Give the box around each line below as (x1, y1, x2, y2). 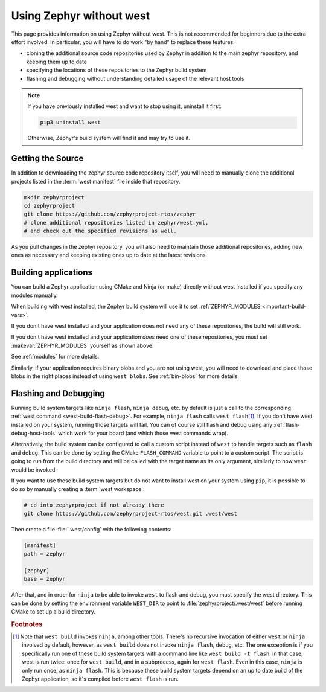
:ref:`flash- (273, 421, 300, 428)
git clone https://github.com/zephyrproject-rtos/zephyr (24, 211, 196, 217)
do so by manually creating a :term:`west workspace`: (11, 485, 145, 493)
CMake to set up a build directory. (11, 607, 96, 615)
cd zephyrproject (24, 202, 75, 209)
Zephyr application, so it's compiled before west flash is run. (22, 675, 179, 682)
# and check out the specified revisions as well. (24, 228, 177, 235)
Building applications (11, 268, 93, 278)
